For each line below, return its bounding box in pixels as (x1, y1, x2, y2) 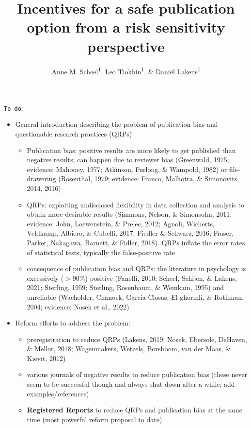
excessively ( (27, 273, 64, 283)
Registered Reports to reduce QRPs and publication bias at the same (27, 405, 242, 415)
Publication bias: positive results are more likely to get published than (27, 145, 236, 155)
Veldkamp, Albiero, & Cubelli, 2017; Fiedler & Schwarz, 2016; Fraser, (27, 228, 234, 238)
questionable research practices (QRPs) (15, 129, 132, 138)
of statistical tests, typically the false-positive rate (27, 247, 175, 257)
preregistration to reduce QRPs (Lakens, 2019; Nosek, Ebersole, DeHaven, (27, 334, 247, 344)
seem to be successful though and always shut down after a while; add (27, 379, 235, 389)
